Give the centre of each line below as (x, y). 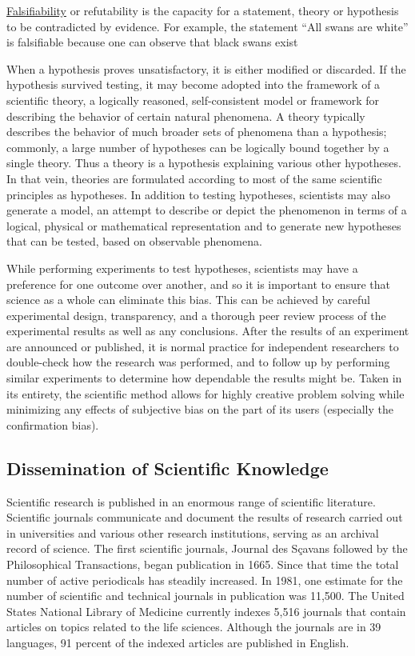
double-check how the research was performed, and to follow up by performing (198, 362)
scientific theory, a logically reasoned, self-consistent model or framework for (193, 100)
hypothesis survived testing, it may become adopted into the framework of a (194, 84)
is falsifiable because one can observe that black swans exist (152, 42)
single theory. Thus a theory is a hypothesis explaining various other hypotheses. (204, 163)
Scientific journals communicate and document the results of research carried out (205, 517)
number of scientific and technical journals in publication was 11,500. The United (206, 596)
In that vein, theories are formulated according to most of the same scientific (194, 178)
